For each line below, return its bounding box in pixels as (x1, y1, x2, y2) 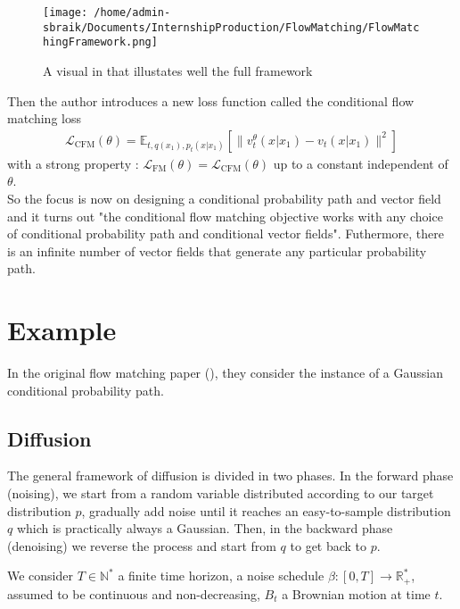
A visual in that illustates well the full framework (43, 61, 313, 79)
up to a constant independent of (273, 154, 448, 172)
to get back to (290, 536, 367, 555)
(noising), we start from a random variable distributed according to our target (7, 484, 434, 503)
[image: (43, 6, 88, 19)
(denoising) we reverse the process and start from (7, 536, 276, 555)
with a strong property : (7, 154, 139, 172)
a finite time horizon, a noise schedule (118, 566, 324, 585)
